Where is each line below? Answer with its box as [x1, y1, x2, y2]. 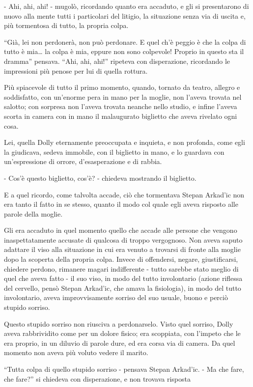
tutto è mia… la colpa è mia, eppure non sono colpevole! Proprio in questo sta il [4, 46, 244, 56]
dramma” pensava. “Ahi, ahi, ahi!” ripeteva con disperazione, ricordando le [4, 55, 230, 66]
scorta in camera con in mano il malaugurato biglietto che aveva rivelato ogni [4, 111, 237, 121]
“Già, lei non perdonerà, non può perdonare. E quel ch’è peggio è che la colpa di [4, 36, 246, 47]
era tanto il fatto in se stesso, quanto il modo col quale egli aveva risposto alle [4, 199, 238, 209]
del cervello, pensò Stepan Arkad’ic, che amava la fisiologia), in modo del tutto [4, 282, 241, 293]
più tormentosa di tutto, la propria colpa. [4, 20, 129, 30]
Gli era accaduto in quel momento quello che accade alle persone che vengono [4, 225, 237, 235]
